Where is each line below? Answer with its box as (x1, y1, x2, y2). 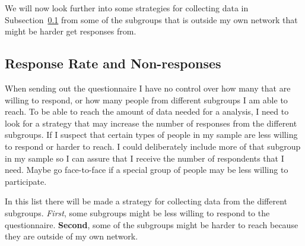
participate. (5, 175, 47, 187)
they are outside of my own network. (5, 230, 138, 242)
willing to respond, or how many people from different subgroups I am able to (5, 93, 288, 106)
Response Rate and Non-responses (5, 54, 221, 72)
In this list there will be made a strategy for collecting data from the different (5, 195, 288, 207)
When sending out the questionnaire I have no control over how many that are (5, 81, 291, 94)
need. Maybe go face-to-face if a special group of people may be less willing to (5, 163, 288, 176)
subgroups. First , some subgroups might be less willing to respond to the (5, 206, 270, 219)
